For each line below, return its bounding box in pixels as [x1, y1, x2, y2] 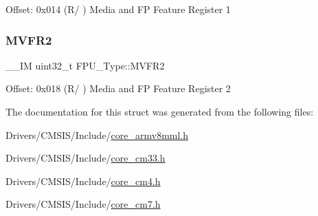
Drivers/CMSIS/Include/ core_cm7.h [5, 197, 161, 211]
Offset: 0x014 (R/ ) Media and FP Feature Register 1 [5, 2, 231, 16]
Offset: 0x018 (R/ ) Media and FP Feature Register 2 [5, 81, 231, 96]
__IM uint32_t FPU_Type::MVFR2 [5, 58, 165, 72]
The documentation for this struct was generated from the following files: [5, 105, 314, 118]
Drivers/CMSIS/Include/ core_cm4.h [5, 173, 161, 188]
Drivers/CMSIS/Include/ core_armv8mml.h [5, 127, 189, 142]
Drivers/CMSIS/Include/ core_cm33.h [5, 151, 166, 165]
